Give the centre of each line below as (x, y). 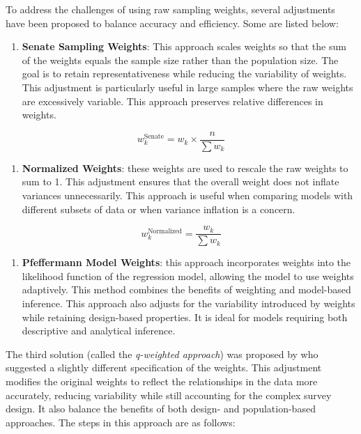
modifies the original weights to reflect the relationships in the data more (162, 381)
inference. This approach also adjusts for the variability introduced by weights (189, 303)
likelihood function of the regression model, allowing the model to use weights (188, 276)
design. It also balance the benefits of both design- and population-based (161, 409)
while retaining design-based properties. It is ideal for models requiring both (185, 317)
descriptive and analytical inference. (99, 331)
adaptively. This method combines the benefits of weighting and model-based (186, 289)
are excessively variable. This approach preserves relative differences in (172, 101)
